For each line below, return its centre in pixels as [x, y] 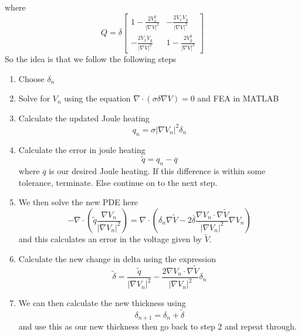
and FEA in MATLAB [238, 98]
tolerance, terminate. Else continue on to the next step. [118, 182]
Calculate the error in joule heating [82, 149]
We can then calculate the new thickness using [102, 303]
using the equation [97, 98]
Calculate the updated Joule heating [84, 118]
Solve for [34, 98]
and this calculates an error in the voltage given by [110, 239]
